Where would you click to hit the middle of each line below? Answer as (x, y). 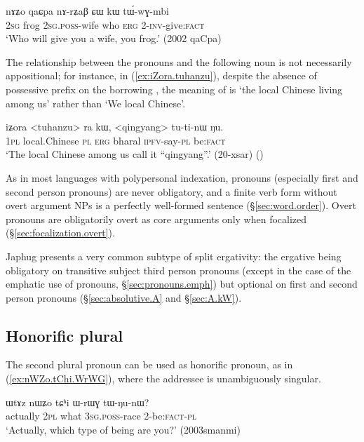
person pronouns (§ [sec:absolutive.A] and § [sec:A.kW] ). (124, 297)
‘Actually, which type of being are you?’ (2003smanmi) (123, 429)
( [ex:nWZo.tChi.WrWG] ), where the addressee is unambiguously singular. (163, 379)
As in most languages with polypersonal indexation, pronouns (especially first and (182, 177)
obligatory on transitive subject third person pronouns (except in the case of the (178, 270)
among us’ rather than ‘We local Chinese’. (96, 103)
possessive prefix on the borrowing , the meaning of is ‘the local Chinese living (174, 89)
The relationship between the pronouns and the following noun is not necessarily (179, 61)
